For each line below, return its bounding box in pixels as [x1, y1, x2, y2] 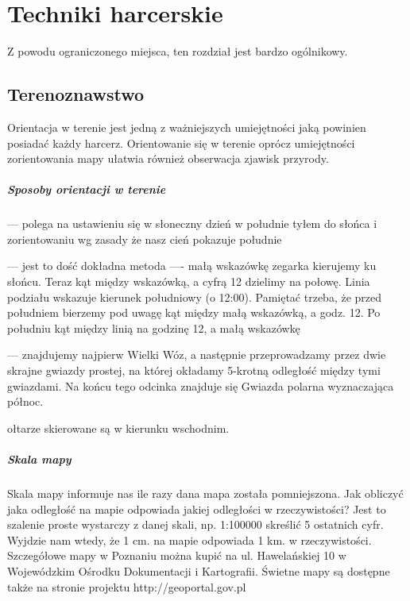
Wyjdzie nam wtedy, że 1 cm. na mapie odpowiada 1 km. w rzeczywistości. [7, 531, 372, 548]
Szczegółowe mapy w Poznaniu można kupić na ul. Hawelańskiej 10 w [7, 547, 346, 564]
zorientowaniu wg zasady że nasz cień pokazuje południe [7, 230, 282, 247]
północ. [7, 393, 44, 410]
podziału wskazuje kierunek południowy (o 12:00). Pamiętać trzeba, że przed [7, 288, 382, 305]
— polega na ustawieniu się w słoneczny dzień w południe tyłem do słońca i [7, 215, 377, 232]
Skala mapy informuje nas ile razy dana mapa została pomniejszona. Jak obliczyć [7, 484, 404, 501]
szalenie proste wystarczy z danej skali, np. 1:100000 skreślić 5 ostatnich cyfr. [7, 516, 384, 533]
